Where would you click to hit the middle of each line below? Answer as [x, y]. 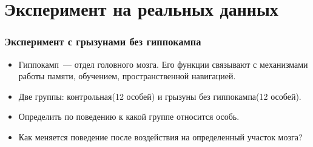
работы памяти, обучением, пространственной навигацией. [127, 76]
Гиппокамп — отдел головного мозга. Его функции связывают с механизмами [163, 64]
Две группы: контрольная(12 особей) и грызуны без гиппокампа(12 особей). [160, 96]
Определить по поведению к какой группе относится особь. [129, 116]
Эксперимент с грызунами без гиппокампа [103, 41]
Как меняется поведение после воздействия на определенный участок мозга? [160, 136]
